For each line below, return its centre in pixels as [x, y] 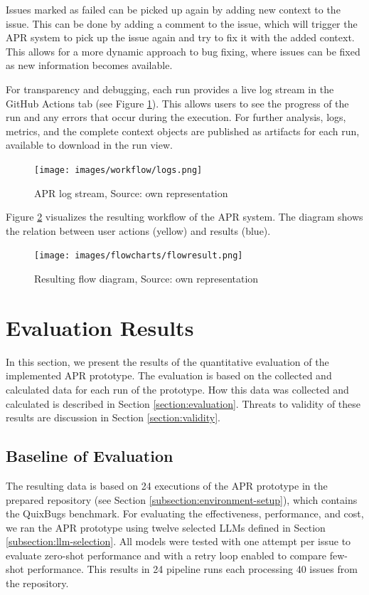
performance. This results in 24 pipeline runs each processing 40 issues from [192, 569]
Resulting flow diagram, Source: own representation [146, 279]
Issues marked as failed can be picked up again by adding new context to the [173, 9]
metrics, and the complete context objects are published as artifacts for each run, [183, 131]
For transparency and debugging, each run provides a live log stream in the [170, 89]
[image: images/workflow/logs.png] [118, 170]
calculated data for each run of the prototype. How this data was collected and [177, 389]
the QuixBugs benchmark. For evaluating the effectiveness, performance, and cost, [185, 514]
